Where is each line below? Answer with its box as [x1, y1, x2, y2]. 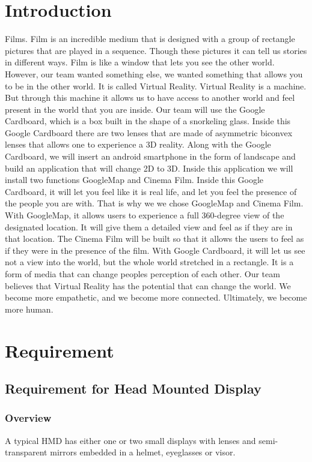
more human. [5, 302, 54, 315]
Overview [5, 410, 52, 425]
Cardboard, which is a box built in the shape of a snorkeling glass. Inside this [5, 115, 291, 127]
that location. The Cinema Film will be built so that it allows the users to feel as [5, 232, 304, 245]
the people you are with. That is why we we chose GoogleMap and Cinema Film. [5, 197, 304, 209]
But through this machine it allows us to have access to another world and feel [5, 91, 295, 104]
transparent [5, 446, 47, 458]
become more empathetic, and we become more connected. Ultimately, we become [5, 291, 307, 304]
